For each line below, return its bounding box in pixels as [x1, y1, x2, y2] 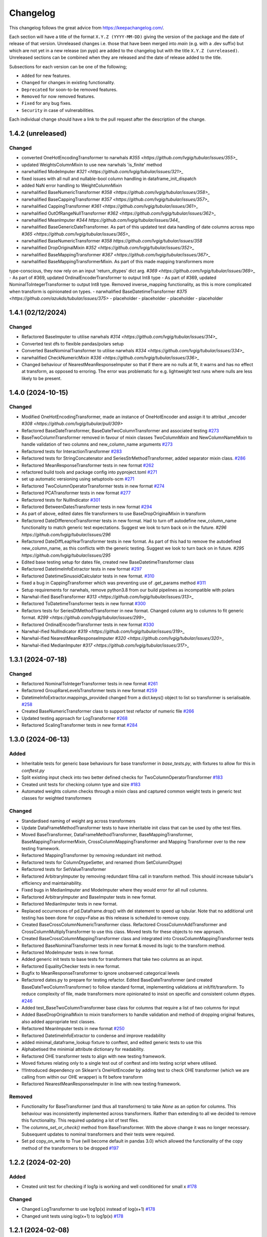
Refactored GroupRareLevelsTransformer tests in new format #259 [21, 688, 158, 694]
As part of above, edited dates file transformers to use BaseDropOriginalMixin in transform [21, 511, 206, 517]
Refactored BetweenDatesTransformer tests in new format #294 [21, 504, 152, 510]
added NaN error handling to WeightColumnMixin [21, 182, 122, 188]
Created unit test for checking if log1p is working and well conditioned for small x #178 [21, 1183, 197, 1189]
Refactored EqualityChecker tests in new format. [21, 963, 121, 969]
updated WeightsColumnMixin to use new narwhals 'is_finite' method [21, 161, 163, 168]
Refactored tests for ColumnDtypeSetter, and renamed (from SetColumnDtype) [21, 859, 182, 865]
